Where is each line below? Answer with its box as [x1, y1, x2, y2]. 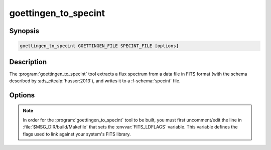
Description [9, 58, 47, 66]
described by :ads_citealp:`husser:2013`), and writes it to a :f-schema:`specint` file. [9, 78, 181, 84]
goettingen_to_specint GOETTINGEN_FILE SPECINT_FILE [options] [20, 43, 179, 49]
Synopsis [9, 27, 40, 35]
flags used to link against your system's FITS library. [23, 131, 131, 137]
